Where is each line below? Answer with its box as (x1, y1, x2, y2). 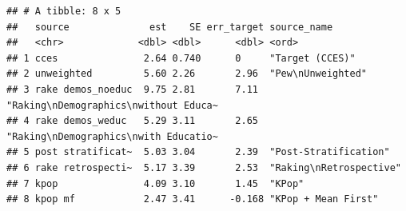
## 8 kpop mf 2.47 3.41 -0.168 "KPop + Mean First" (6, 193, 379, 205)
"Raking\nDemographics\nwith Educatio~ (6, 130, 218, 142)
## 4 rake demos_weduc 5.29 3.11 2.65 (6, 115, 258, 127)
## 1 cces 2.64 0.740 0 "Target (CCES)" (6, 52, 356, 64)
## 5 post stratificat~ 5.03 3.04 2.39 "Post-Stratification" (6, 146, 390, 158)
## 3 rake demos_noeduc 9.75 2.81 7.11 (6, 83, 258, 95)
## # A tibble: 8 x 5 (6, 6, 121, 17)
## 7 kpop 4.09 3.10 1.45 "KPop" (6, 177, 304, 189)
